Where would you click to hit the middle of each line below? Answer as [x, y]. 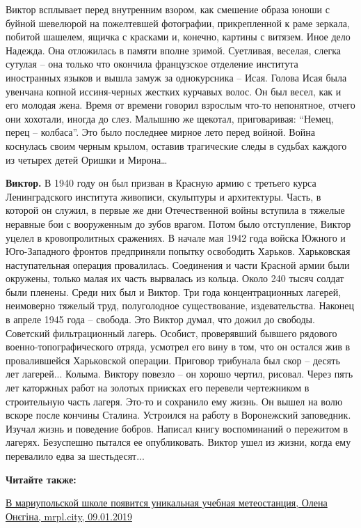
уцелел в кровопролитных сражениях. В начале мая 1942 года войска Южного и [176, 237]
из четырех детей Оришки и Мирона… [87, 159]
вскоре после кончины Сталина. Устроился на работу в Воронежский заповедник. [178, 415]
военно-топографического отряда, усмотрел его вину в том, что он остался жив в [178, 347]
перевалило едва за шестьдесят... [75, 456]
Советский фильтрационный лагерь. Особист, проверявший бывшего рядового [171, 333]
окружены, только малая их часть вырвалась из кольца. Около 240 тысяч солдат [175, 278]
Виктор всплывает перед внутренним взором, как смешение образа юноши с [168, 9]
